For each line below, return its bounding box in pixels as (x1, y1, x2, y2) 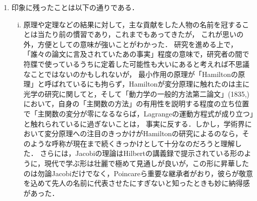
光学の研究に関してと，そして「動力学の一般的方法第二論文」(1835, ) (23, 88, 249, 99)
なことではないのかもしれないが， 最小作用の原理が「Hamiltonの (23, 68, 238, 79)
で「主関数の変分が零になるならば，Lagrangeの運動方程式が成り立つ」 (23, 108, 253, 118)
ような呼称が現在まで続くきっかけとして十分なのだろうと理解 (30, 138, 235, 148)
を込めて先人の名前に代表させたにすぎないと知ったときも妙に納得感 (23, 178, 250, 188)
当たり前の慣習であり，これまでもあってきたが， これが (37, 29, 223, 39)
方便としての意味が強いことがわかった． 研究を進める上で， (37, 38, 238, 49)
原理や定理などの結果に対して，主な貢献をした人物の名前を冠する (23, 19, 242, 29)
